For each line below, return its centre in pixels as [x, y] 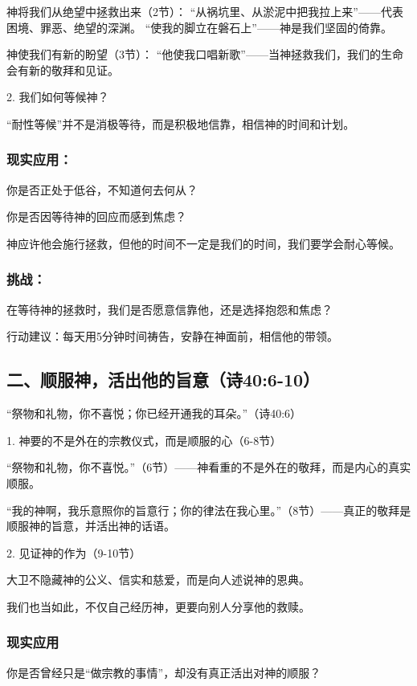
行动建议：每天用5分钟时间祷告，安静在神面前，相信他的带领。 [172, 336]
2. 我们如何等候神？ [58, 97]
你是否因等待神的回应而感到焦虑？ [96, 216]
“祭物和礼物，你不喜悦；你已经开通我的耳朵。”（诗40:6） [154, 413]
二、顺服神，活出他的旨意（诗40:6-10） [164, 380]
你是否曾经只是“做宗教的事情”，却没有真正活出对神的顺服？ [164, 672]
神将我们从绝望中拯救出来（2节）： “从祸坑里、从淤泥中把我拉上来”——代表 [205, 11]
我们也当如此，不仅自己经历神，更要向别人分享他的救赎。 [158, 606]
